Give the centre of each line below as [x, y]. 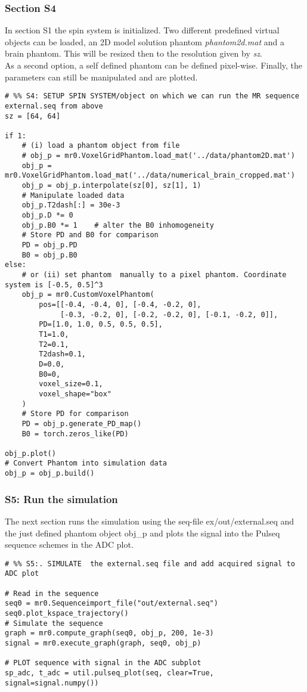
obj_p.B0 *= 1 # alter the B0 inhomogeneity [118, 225]
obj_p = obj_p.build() [50, 474]
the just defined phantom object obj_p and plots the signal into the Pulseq [142, 533]
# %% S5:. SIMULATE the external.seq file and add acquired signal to [150, 564]
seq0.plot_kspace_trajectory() [67, 614]
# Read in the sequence [52, 593]
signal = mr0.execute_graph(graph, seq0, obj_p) [103, 643]
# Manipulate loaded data [73, 195]
